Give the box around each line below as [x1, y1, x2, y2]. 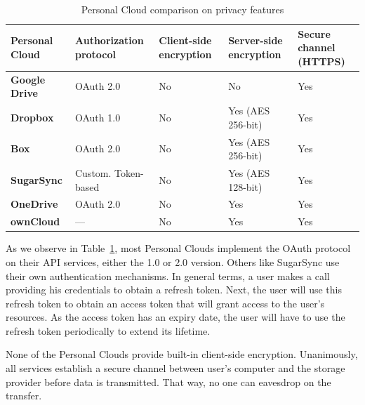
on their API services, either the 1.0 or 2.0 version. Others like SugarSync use [6, 254, 340, 269]
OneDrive [11, 197, 58, 211]
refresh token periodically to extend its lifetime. [6, 323, 211, 338]
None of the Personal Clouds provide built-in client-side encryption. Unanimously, [6, 347, 358, 361]
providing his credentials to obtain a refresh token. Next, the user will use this [6, 282, 342, 297]
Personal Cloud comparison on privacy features [81, 2, 284, 16]
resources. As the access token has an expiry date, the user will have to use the [6, 310, 345, 324]
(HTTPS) [298, 53, 345, 68]
